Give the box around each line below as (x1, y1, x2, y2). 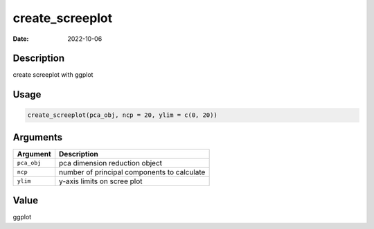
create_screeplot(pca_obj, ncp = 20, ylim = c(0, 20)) (27, 111, 217, 119)
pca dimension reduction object (59, 158, 163, 167)
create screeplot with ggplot (12, 71, 93, 79)
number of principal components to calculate (59, 167, 206, 176)
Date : (12, 35, 29, 43)
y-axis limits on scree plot (59, 176, 143, 186)
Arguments (12, 131, 63, 143)
